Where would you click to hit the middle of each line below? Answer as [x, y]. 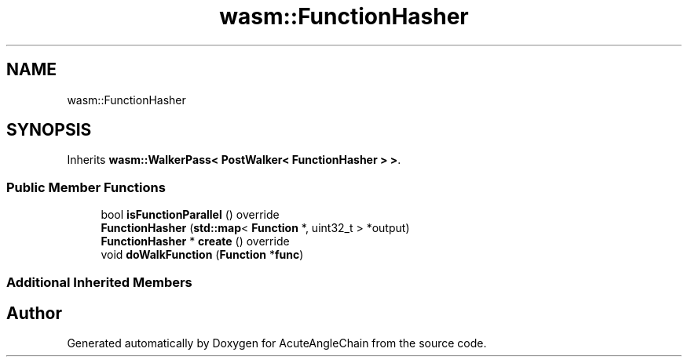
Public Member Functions [86, 187]
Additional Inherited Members [99, 282]
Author [34, 313]
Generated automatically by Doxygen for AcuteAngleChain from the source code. [277, 343]
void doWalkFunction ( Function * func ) [202, 255]
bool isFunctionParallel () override [190, 215]
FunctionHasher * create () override [195, 241]
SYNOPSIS [49, 130]
